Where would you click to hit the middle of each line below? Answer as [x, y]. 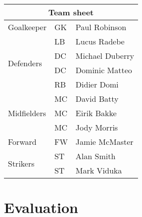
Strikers [21, 163]
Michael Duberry [105, 56]
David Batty [97, 99]
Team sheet [71, 12]
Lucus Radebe [100, 41]
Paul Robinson [101, 27]
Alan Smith [95, 156]
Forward [22, 142]
